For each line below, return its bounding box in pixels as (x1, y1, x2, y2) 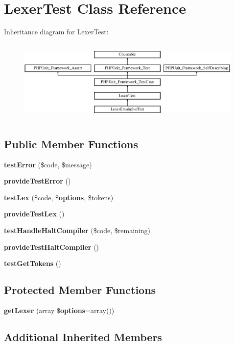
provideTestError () (4, 176, 71, 186)
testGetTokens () (4, 258, 61, 268)
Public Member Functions (4, 136, 138, 151)
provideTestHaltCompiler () (4, 241, 99, 252)
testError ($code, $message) (4, 159, 92, 169)
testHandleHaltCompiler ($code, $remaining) (4, 225, 150, 235)
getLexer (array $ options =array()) (4, 305, 115, 315)
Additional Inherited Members (4, 329, 162, 344)
